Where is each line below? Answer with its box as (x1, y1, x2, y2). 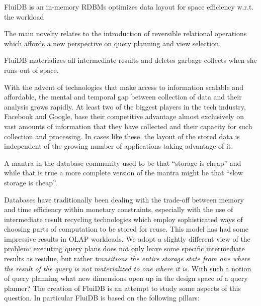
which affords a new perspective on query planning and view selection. (4, 38, 221, 48)
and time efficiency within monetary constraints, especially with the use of (4, 204, 233, 215)
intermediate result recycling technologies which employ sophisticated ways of (4, 214, 243, 224)
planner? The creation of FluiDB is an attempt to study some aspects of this (4, 282, 241, 293)
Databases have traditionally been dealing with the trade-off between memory (4, 194, 244, 205)
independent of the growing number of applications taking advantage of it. (4, 141, 233, 151)
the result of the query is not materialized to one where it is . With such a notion (4, 263, 251, 273)
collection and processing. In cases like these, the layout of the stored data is (4, 131, 240, 141)
